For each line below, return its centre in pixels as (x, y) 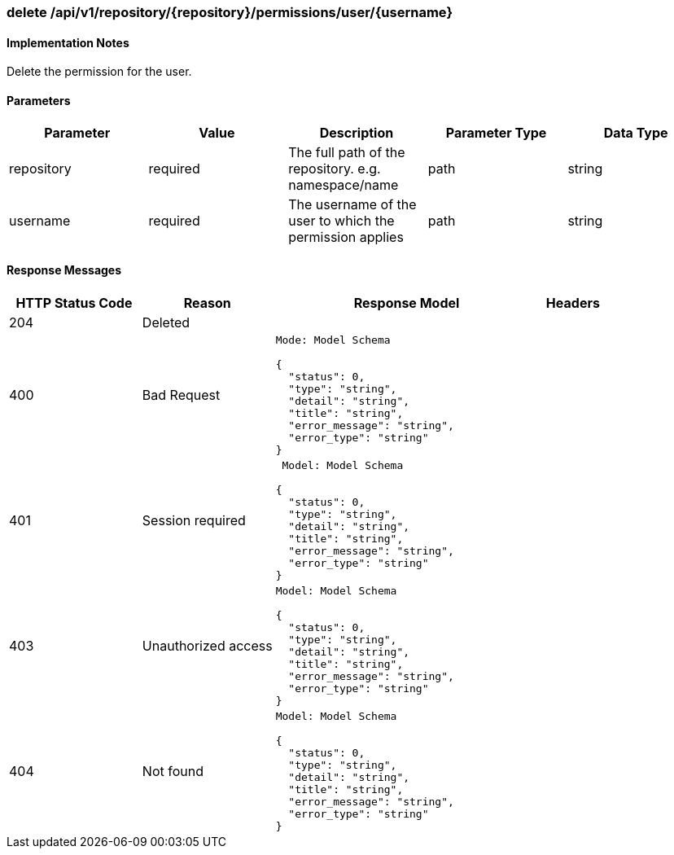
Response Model (407, 303)
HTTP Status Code (74, 303)
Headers (573, 303)
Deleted (166, 322)
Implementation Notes (68, 42)
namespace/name (344, 185)
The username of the (352, 205)
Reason (207, 303)
